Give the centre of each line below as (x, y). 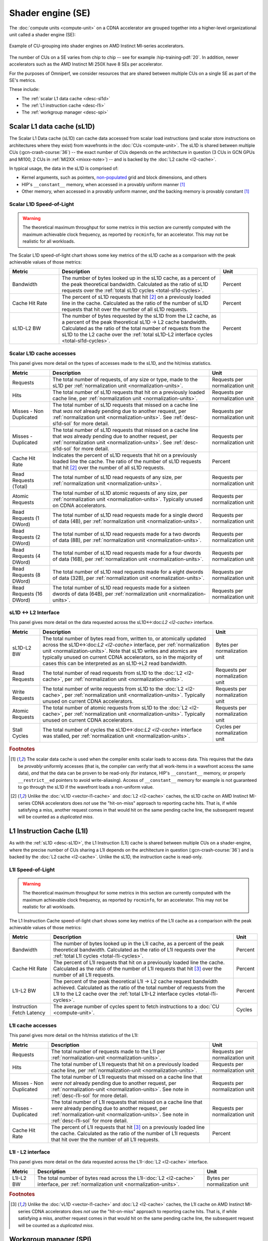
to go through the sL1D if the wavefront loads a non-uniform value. (86, 787)
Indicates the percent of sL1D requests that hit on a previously (125, 455)
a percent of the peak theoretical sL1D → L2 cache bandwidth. (134, 322)
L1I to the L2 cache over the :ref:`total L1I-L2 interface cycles (124, 994)
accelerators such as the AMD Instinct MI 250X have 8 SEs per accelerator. (86, 64)
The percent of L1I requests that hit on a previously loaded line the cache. (139, 963)
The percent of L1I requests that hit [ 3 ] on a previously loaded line (128, 1127)
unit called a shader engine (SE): (42, 34)
